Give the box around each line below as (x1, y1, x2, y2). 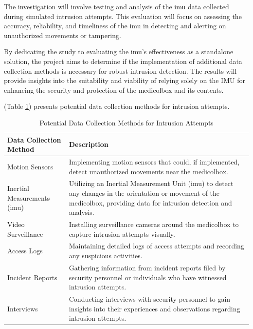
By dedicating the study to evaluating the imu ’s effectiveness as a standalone (4, 46, 234, 57)
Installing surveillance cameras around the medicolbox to (69, 219, 239, 229)
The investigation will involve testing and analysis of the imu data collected (4, 1, 229, 11)
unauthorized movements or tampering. (4, 30, 121, 40)
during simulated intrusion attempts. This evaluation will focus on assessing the (4, 11, 242, 21)
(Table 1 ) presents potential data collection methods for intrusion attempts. (4, 101, 230, 111)
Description (69, 139, 108, 149)
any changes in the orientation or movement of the (69, 188, 220, 198)
